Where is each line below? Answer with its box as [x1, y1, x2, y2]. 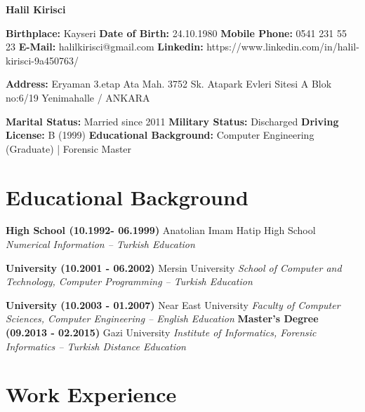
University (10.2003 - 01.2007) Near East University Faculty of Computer [6, 297, 340, 312]
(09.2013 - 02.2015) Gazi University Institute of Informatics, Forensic [6, 325, 317, 340]
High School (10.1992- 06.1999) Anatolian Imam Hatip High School [6, 223, 316, 238]
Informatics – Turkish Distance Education [6, 338, 186, 353]
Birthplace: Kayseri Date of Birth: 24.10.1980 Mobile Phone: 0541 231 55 [6, 25, 347, 40]
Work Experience [6, 380, 177, 408]
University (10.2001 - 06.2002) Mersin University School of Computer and [6, 260, 342, 275]
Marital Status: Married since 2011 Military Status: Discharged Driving [6, 114, 339, 128]
